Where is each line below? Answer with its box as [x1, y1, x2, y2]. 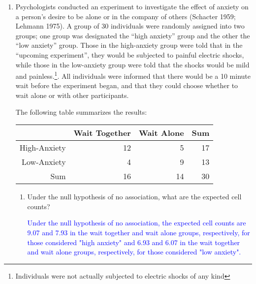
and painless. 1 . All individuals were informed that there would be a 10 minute [15, 69, 251, 81]
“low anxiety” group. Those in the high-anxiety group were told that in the [15, 40, 243, 50]
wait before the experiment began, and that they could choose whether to [15, 80, 238, 91]
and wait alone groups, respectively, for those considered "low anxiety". [27, 247, 241, 257]
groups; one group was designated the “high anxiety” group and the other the [15, 30, 250, 40]
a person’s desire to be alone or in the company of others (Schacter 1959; [15, 11, 236, 21]
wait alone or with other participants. [15, 90, 129, 100]
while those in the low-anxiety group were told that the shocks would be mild [15, 59, 250, 69]
